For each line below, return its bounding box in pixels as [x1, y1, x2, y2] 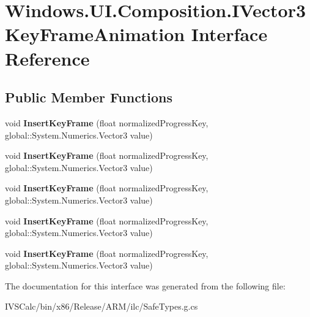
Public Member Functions [5, 88, 172, 107]
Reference [5, 45, 90, 71]
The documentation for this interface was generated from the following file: [5, 279, 286, 292]
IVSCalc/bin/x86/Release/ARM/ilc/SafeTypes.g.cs [5, 300, 198, 313]
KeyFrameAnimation [5, 21, 185, 47]
